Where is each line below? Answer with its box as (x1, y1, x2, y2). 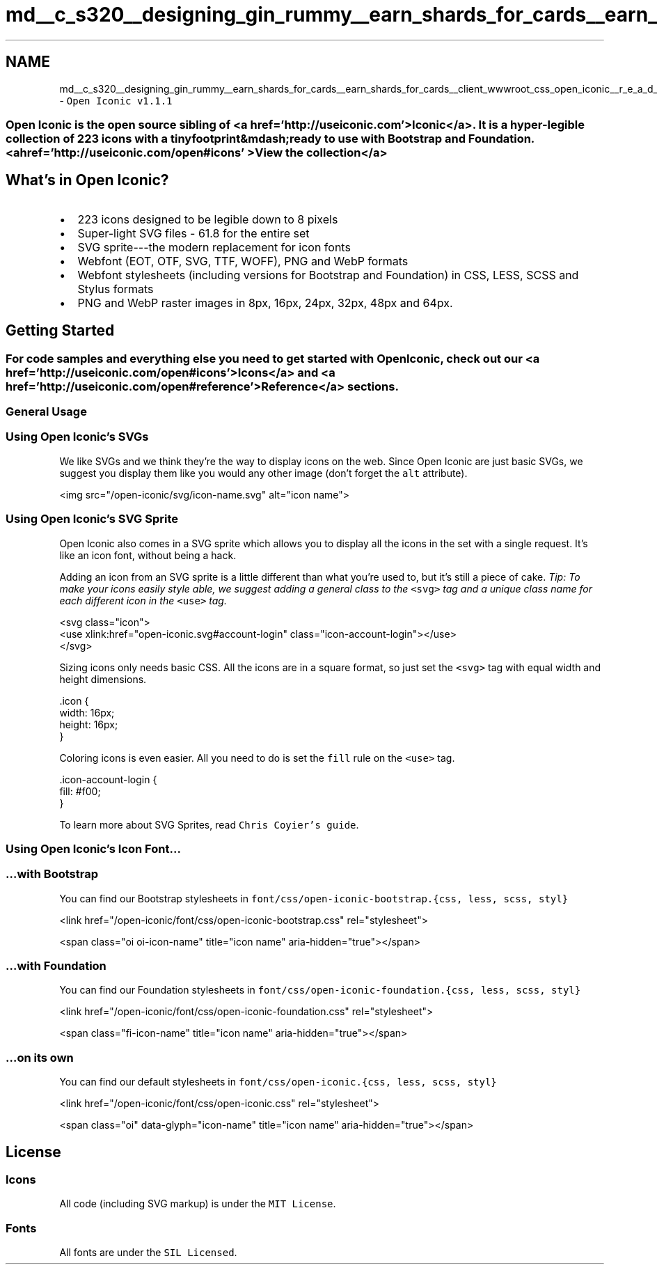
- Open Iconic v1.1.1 (59, 94, 173, 107)
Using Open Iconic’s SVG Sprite (6, 512, 179, 526)
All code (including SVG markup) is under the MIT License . (59, 1198, 336, 1210)
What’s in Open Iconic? (6, 171, 169, 189)
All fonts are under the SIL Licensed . (59, 1246, 237, 1259)
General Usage (6, 405, 87, 419)
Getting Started (6, 322, 115, 340)
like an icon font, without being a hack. (59, 549, 237, 561)
